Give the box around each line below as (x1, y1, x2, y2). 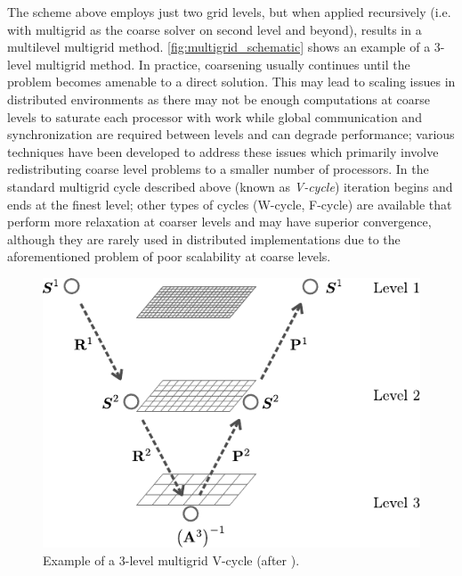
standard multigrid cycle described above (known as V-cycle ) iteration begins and (7, 177, 453, 195)
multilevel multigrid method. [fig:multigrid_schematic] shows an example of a (7, 37, 431, 56)
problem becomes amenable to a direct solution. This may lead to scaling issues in (7, 72, 456, 91)
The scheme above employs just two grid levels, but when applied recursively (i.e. (7, 3, 451, 21)
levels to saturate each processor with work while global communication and (7, 107, 422, 126)
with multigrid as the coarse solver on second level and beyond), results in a (7, 20, 422, 38)
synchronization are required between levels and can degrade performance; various (7, 125, 455, 144)
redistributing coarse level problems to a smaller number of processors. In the (7, 160, 429, 178)
